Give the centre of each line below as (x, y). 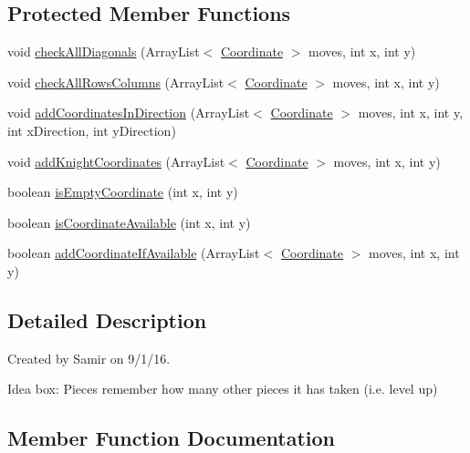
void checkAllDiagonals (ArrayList (104, 51)
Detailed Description (107, 319)
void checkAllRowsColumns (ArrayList (116, 82)
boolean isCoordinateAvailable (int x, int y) (129, 222)
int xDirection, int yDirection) (92, 130)
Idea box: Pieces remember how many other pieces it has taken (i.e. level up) (223, 389)
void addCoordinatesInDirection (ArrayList (129, 113)
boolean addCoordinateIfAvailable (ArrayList (134, 253)
